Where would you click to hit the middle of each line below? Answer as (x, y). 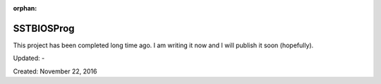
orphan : (25, 8)
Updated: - (29, 58)
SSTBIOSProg (44, 28)
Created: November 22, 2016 (55, 71)
